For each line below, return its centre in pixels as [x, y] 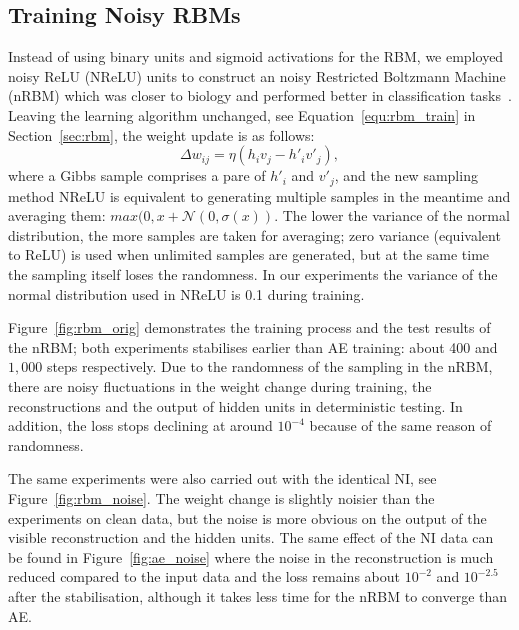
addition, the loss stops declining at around [140, 425]
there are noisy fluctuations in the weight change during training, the [220, 385]
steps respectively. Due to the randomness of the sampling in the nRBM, [269, 366]
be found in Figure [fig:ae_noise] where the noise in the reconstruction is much [251, 556]
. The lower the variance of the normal [392, 215]
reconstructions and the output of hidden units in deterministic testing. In [235, 405]
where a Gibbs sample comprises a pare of [137, 175]
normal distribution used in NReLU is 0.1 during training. [186, 293]
